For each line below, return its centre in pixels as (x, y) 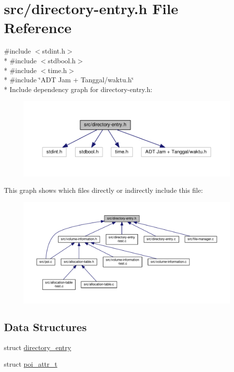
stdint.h (54, 51)
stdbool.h (62, 60)
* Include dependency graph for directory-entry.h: (78, 89)
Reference (38, 28)
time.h (58, 70)
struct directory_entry (38, 347)
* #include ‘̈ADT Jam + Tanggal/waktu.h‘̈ (69, 80)
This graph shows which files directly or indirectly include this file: (104, 190)
